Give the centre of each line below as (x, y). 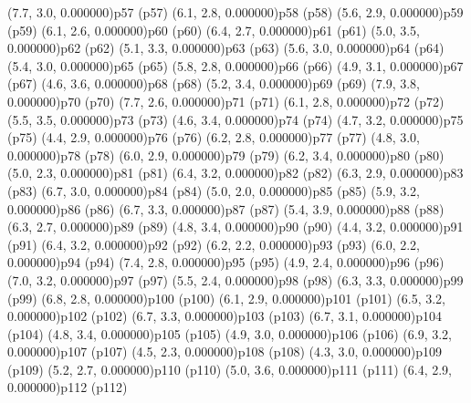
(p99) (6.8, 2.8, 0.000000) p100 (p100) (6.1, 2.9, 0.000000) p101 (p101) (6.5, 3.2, (226, 298)
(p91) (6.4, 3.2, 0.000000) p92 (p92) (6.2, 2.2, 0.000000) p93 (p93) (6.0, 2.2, (214, 244)
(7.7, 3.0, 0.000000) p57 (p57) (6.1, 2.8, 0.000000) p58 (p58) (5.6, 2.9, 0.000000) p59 (235, 12)
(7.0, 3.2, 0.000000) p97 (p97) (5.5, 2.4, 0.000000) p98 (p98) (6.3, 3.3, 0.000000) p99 (235, 279)
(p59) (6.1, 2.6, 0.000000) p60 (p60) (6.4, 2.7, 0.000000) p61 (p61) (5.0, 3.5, (214, 30)
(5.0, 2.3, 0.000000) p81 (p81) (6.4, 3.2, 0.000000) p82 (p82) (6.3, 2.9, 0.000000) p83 (235, 173)
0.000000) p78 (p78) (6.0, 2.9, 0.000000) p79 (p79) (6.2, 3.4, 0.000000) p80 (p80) (226, 155)
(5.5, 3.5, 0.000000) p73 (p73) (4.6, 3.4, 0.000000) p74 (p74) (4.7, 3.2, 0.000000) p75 (235, 119)
